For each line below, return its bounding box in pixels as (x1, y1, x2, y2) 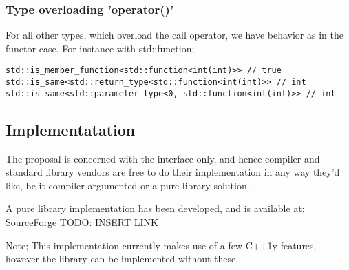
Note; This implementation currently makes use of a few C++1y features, (6, 238, 317, 252)
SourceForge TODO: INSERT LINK (6, 214, 158, 229)
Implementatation (6, 118, 136, 140)
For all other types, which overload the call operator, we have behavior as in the (6, 28, 343, 42)
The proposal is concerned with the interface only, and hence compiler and (6, 151, 320, 165)
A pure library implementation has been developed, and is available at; (6, 201, 305, 216)
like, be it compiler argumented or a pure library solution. (6, 178, 250, 192)
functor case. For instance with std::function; (6, 41, 195, 55)
